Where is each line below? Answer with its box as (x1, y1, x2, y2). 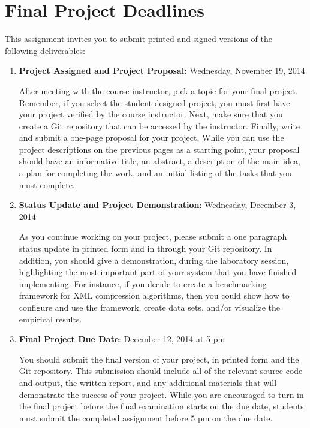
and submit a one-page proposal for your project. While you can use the (19, 131, 284, 144)
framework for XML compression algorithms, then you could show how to (19, 289, 290, 302)
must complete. (19, 178, 75, 191)
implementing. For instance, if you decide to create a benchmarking (19, 277, 267, 290)
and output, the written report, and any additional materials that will (19, 376, 277, 388)
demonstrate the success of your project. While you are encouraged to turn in (19, 388, 304, 400)
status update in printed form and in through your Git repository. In (19, 242, 272, 255)
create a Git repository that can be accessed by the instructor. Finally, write (19, 119, 300, 132)
